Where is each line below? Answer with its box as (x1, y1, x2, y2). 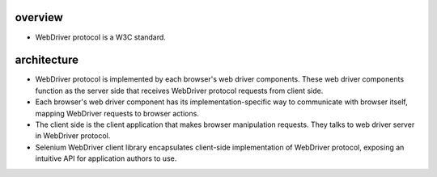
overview (15, 11, 64, 24)
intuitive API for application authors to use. (35, 154, 177, 163)
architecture (15, 53, 79, 67)
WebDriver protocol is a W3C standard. (35, 32, 166, 42)
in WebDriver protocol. (35, 131, 111, 141)
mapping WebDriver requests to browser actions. (35, 108, 200, 118)
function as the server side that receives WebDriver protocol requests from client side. (35, 86, 324, 95)
